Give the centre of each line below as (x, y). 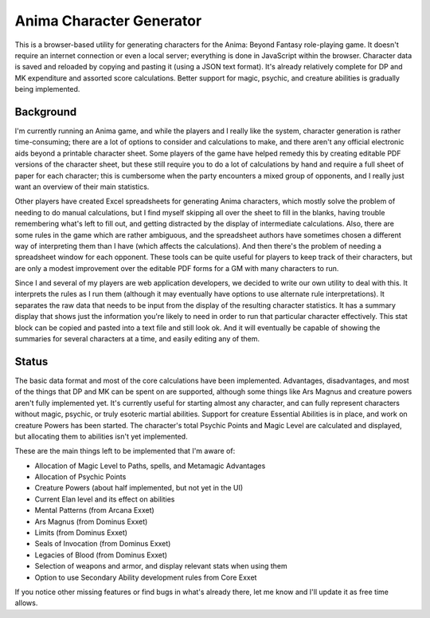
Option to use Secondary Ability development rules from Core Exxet (146, 577)
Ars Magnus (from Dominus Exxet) (91, 522)
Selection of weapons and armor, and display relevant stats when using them (161, 566)
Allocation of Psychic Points (80, 477)
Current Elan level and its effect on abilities (105, 499)
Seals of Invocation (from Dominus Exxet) (103, 544)
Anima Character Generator (108, 21)
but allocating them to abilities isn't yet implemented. (101, 436)
